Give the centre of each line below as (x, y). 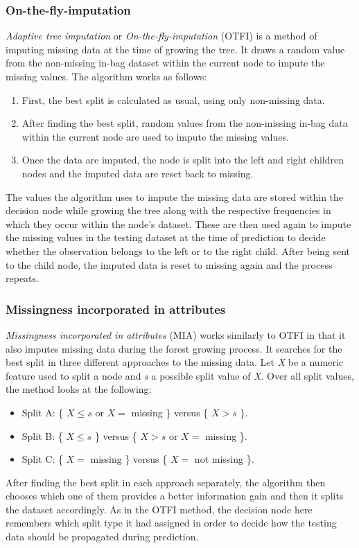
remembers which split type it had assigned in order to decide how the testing (171, 523)
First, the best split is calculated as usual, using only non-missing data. (173, 99)
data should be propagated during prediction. (102, 537)
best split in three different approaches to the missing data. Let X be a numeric (175, 362)
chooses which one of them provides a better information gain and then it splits (175, 496)
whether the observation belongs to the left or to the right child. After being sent (178, 250)
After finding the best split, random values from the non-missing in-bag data (185, 123)
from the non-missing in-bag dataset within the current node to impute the (165, 63)
